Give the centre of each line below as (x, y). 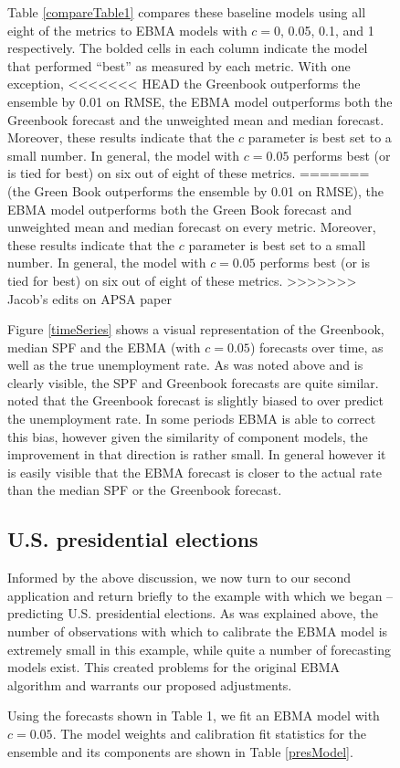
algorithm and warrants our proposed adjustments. (150, 684)
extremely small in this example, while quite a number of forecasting (199, 649)
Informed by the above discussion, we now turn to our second (179, 578)
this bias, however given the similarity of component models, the (188, 436)
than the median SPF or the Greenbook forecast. (145, 490)
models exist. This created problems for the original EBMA (174, 667)
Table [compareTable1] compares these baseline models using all (187, 12)
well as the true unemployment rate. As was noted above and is (185, 365)
